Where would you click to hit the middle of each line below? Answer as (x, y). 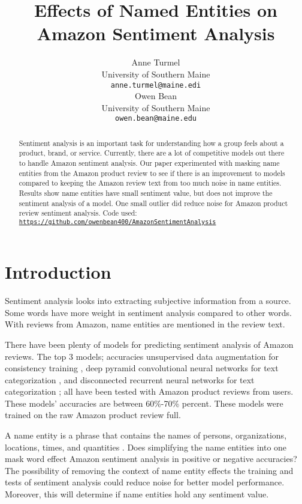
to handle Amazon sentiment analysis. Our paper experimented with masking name (149, 163)
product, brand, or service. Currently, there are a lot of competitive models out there (152, 153)
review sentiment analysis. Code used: (78, 213)
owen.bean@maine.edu (156, 119)
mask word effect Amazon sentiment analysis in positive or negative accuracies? (151, 459)
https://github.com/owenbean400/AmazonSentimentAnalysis (117, 222)
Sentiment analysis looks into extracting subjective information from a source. (148, 301)
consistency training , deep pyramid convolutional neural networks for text (142, 368)
